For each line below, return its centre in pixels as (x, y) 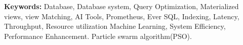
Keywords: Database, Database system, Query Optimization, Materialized (121, 6)
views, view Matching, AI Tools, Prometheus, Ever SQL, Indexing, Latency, (122, 16)
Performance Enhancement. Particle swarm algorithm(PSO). (98, 36)
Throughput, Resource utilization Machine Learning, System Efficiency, (115, 26)
